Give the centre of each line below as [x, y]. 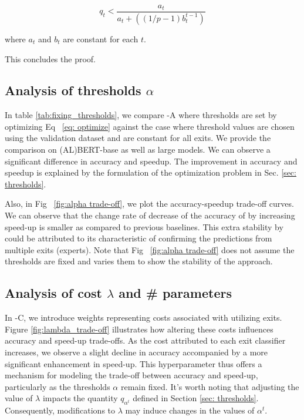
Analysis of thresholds [73, 90]
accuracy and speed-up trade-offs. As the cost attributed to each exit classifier [145, 340]
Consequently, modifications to [60, 410]
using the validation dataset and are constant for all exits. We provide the [138, 138]
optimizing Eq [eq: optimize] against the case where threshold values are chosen [150, 126]
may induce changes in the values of [190, 410]
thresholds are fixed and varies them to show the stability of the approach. [139, 261]
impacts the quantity [80, 398]
